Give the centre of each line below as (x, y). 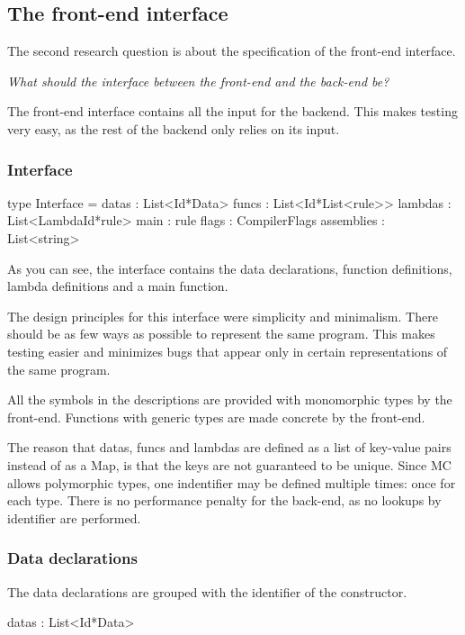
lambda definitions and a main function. (118, 286)
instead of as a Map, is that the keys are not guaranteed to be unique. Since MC (229, 464)
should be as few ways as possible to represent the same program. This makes (221, 334)
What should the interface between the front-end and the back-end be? (198, 81)
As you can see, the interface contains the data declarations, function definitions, (230, 268)
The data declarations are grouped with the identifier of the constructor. (207, 591)
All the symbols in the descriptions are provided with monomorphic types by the (230, 399)
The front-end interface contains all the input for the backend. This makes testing (232, 111)
